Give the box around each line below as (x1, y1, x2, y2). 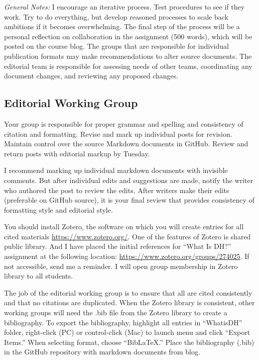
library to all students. (4, 271, 73, 281)
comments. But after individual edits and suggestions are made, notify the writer (4, 174, 253, 185)
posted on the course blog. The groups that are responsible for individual (4, 41, 229, 51)
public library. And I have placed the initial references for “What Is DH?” (4, 241, 231, 251)
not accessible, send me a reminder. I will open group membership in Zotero (4, 260, 238, 271)
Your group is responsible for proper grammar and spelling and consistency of (4, 118, 243, 129)
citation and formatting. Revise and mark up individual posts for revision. (4, 128, 232, 139)
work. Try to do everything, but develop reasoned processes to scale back (4, 11, 228, 22)
